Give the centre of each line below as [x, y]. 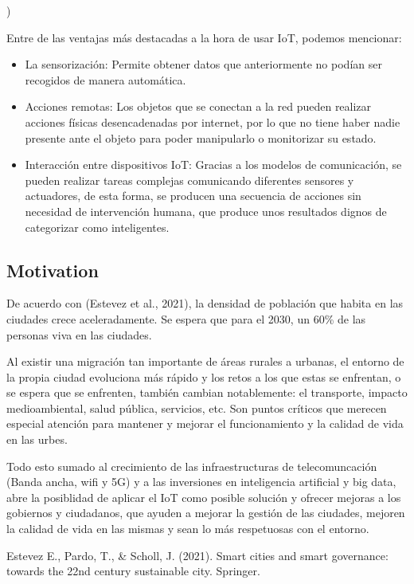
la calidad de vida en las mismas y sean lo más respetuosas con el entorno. [188, 529]
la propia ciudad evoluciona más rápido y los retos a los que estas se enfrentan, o [204, 376]
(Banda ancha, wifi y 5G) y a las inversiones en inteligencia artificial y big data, [201, 482]
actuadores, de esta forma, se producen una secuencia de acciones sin [193, 196]
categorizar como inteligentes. [97, 227]
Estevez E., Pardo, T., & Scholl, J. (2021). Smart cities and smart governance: [197, 555]
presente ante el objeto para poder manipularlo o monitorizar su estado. [201, 137]
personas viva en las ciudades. [79, 334]
